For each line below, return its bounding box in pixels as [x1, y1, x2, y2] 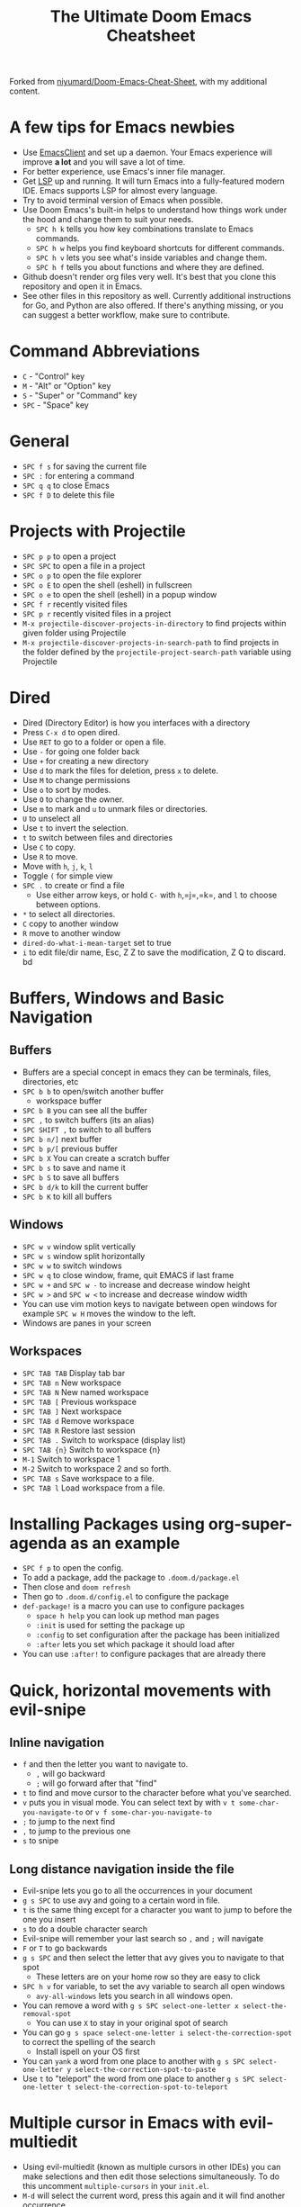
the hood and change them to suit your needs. [22, 214, 194, 225]
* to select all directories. [22, 908, 116, 919]
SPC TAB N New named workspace [22, 1386, 149, 1397]
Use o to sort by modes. [22, 784, 111, 795]
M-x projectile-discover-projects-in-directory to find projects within [22, 617, 287, 628]
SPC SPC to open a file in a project [22, 560, 146, 571]
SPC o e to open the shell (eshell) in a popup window [22, 589, 217, 599]
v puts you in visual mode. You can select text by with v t [22, 1797, 235, 1808]
